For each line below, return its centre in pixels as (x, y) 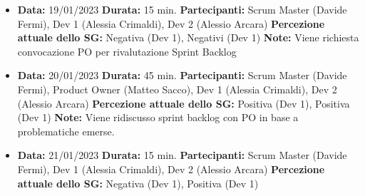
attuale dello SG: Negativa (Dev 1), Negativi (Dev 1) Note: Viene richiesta (188, 37)
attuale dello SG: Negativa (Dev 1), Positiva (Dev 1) (138, 183)
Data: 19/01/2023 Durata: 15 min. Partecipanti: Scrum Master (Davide (182, 9)
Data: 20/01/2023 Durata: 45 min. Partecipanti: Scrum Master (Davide (182, 75)
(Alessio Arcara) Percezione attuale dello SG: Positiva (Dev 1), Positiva (184, 103)
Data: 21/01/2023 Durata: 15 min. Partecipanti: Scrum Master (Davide (182, 155)
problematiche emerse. (66, 131)
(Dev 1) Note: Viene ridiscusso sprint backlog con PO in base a (158, 117)
